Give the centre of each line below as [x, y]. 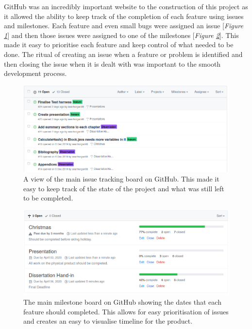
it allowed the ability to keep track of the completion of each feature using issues [124, 16]
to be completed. [48, 198]
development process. [35, 73]
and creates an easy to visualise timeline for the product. [108, 321]
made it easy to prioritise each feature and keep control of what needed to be [119, 45]
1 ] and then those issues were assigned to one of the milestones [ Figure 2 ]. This [121, 35]
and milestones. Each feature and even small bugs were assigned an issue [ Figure [124, 26]
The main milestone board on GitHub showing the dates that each [122, 302]
